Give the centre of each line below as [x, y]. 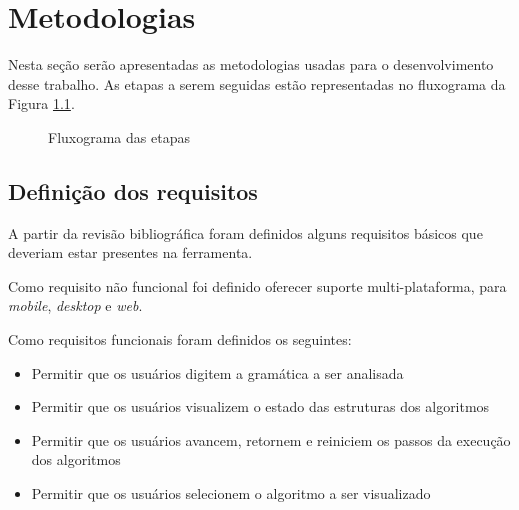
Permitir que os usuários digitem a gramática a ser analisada [217, 372]
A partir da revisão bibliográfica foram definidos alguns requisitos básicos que [245, 232]
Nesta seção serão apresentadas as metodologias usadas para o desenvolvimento [251, 64]
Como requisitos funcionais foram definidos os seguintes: [180, 339]
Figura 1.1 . [41, 103]
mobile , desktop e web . [75, 305]
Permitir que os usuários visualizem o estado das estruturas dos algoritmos [260, 406]
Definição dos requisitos [133, 190]
